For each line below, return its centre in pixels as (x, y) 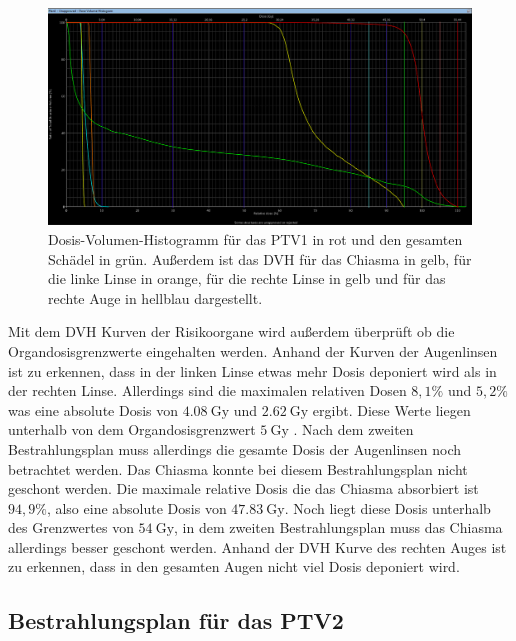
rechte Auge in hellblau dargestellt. (155, 297)
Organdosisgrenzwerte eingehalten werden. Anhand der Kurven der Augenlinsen (253, 350)
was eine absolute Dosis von (93, 409)
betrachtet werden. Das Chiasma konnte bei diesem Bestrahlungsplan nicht (238, 468)
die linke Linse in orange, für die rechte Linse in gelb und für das (247, 278)
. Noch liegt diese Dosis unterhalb (387, 507)
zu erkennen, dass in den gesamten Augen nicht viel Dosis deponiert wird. (234, 566)
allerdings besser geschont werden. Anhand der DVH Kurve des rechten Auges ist (257, 546)
